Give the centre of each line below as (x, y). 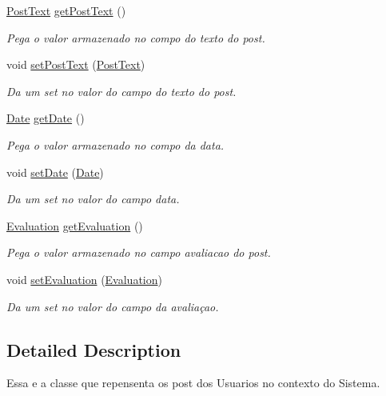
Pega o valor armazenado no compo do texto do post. (136, 37)
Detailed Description (94, 349)
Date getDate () (46, 118)
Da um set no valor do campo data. (93, 199)
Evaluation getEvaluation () (75, 225)
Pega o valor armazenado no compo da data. (115, 144)
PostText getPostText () (66, 10)
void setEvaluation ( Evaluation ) (84, 279)
